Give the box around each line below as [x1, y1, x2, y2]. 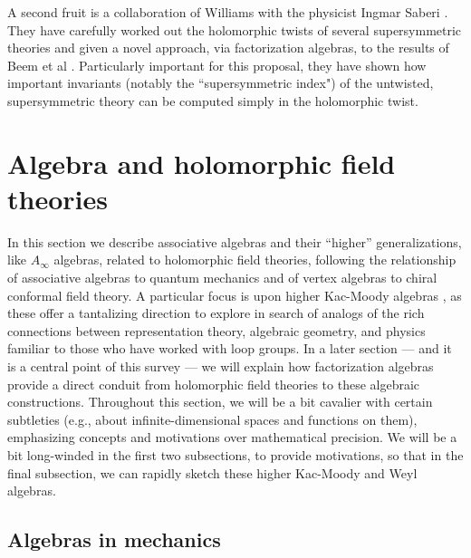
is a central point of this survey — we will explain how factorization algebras [7, 357, 434, 376]
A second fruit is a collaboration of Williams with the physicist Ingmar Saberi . [7, 3, 448, 21]
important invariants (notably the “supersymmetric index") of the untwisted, [7, 73, 434, 92]
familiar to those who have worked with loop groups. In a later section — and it [7, 339, 452, 358]
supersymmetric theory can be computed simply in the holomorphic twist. [7, 91, 418, 110]
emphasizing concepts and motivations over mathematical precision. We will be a [7, 428, 457, 447]
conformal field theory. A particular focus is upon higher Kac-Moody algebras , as [7, 285, 462, 304]
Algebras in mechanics [7, 525, 221, 553]
